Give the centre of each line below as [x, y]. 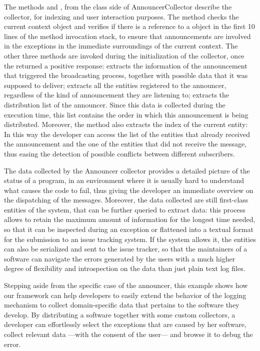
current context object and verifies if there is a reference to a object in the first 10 [129, 26]
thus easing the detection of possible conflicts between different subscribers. [119, 153]
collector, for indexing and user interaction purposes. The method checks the [121, 16]
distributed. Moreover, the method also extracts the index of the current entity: [126, 124]
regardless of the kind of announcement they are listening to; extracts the [117, 95]
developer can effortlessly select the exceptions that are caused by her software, [125, 324]
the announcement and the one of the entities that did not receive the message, [125, 144]
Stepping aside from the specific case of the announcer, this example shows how [126, 285]
